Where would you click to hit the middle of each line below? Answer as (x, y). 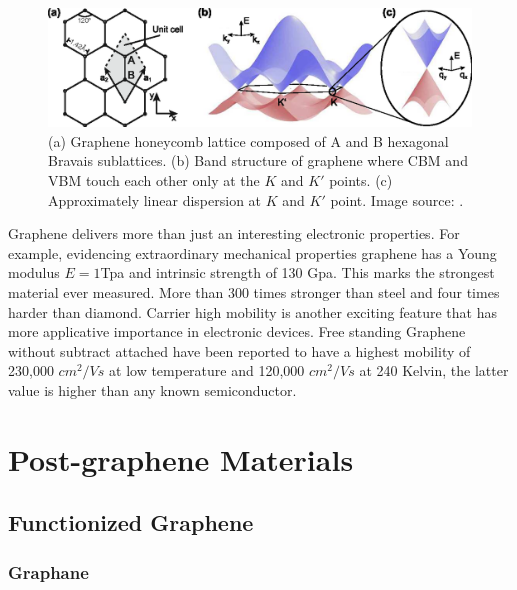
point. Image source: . (397, 199)
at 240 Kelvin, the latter (434, 370)
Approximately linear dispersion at (155, 199)
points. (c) (361, 180)
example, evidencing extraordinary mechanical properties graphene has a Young (252, 252)
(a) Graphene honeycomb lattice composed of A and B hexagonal (248, 140)
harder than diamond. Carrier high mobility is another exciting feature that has (252, 311)
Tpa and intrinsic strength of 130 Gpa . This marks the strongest (297, 272)
